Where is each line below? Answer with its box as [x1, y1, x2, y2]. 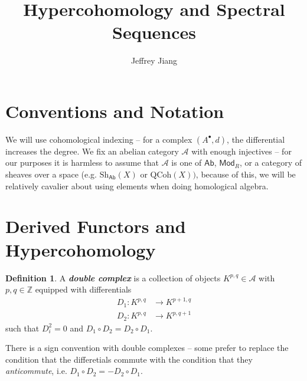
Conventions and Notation [5, 98, 224, 123]
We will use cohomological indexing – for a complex [5, 133, 192, 145]
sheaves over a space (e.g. [5, 168, 97, 180]
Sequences [112, 20, 196, 44]
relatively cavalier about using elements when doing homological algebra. [5, 179, 269, 192]
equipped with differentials [35, 283, 132, 295]
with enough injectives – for [191, 144, 292, 157]
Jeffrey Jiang [130, 54, 178, 67]
